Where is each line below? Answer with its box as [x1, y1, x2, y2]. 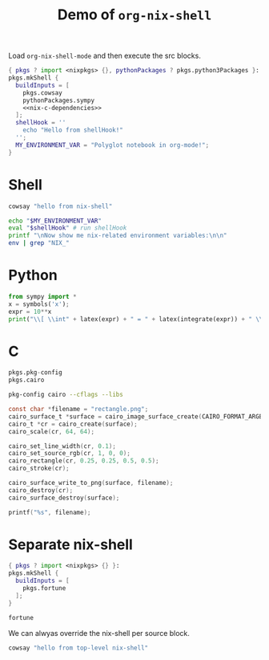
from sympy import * [8, 292, 78, 300]
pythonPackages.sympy [22, 96, 94, 104]
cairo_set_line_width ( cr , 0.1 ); [8, 442, 116, 450]
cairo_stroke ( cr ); [8, 464, 70, 473]
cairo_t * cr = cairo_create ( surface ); [8, 420, 138, 428]
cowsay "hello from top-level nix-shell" [8, 644, 149, 652]
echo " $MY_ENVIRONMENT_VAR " [8, 217, 102, 225]
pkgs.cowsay [22, 88, 62, 97]
